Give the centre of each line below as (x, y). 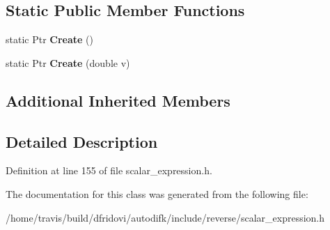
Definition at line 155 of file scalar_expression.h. (109, 170)
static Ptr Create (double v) (68, 62)
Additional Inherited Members (118, 100)
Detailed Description (82, 141)
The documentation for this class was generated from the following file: (157, 193)
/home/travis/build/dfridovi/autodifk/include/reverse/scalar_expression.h (165, 217)
